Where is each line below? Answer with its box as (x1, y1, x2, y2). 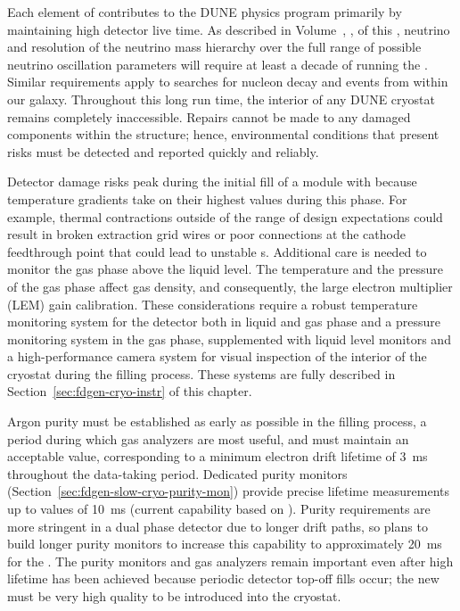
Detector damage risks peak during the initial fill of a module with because (7, 172, 417, 191)
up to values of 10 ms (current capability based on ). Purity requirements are (7, 500, 431, 518)
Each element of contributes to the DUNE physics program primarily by (7, 3, 402, 21)
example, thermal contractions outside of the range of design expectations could (7, 207, 443, 226)
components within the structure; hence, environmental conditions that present (7, 125, 439, 144)
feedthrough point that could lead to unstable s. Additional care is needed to (7, 242, 427, 260)
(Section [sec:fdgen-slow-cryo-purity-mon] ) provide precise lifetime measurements (7, 482, 450, 500)
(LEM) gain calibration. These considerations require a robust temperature (7, 294, 418, 313)
